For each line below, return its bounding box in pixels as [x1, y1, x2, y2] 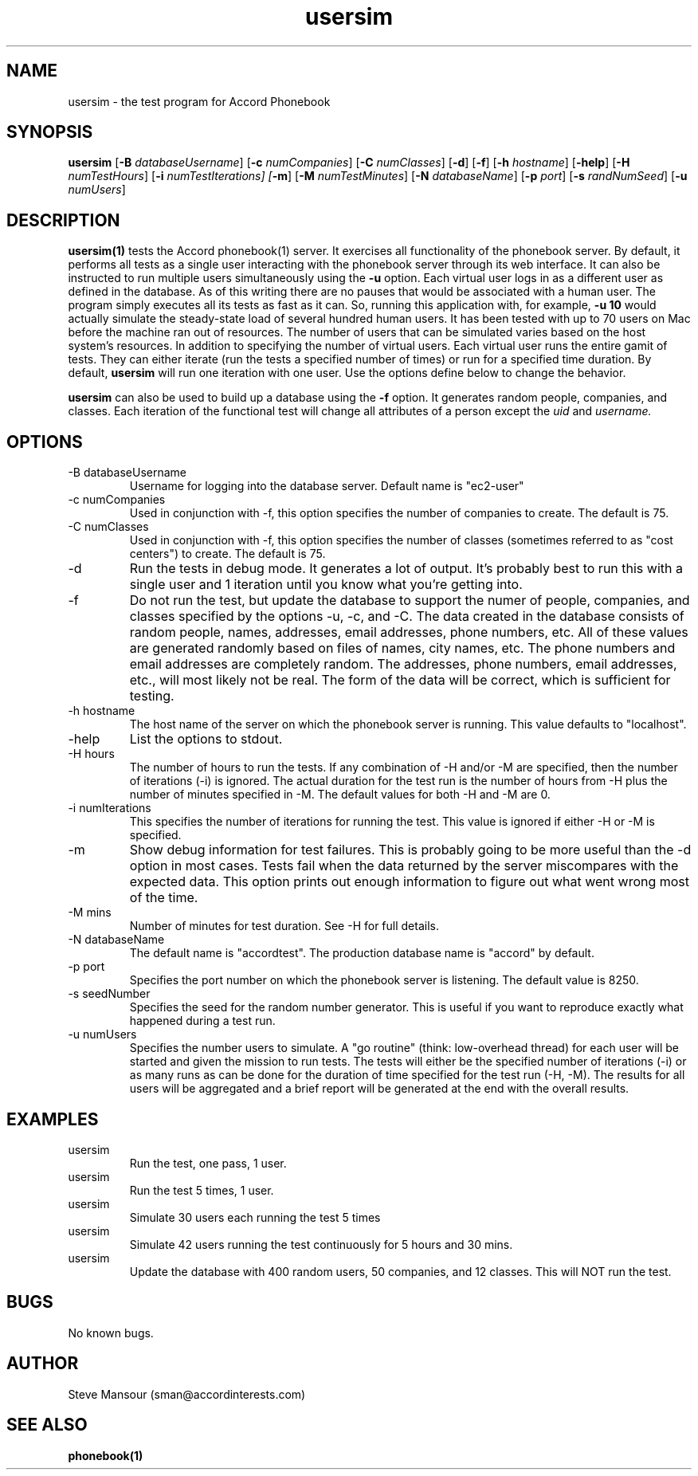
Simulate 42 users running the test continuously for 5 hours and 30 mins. [129, 1237, 513, 1251]
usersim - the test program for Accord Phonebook [68, 94, 331, 108]
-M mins [68, 905, 112, 920]
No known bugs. [68, 1325, 154, 1340]
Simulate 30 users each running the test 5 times [129, 1210, 381, 1224]
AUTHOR [6, 1353, 79, 1374]
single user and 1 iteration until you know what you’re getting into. [129, 576, 523, 593]
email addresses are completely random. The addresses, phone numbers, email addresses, [129, 656, 677, 673]
